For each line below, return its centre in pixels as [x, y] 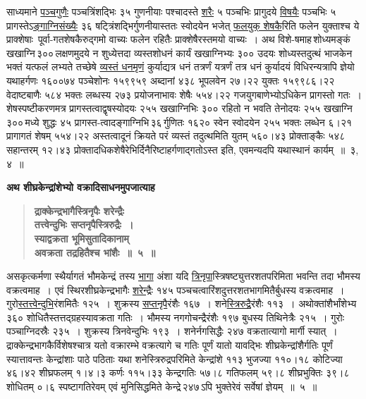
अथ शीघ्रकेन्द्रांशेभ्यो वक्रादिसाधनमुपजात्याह [81, 187]
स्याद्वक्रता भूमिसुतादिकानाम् [81, 238]
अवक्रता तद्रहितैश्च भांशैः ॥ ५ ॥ [95, 252]
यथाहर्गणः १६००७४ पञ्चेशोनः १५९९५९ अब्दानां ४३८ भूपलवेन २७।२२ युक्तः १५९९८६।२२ [171, 80]
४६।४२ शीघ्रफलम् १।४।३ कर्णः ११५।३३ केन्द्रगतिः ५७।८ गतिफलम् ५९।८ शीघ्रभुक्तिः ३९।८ [178, 373]
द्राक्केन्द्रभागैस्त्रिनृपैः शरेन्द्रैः [79, 210]
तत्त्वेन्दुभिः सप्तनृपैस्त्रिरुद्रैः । [84, 225]
